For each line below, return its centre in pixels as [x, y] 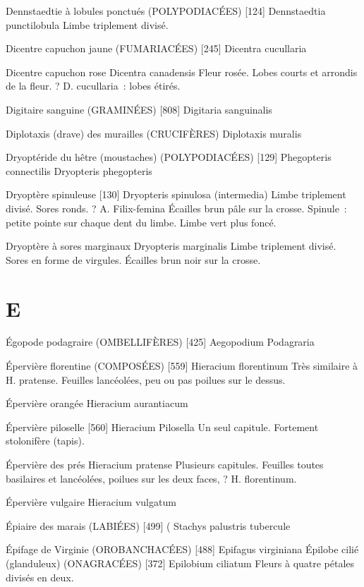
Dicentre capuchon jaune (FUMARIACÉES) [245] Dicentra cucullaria [156, 48]
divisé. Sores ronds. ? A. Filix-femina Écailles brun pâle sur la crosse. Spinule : [176, 208]
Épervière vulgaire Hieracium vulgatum [91, 502]
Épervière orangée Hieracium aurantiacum [97, 403]
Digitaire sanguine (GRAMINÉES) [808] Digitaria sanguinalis [139, 109]
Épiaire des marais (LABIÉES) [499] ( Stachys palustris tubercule [148, 525]
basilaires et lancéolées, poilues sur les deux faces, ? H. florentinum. [151, 478]
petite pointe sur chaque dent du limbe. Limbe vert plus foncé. [141, 222]
